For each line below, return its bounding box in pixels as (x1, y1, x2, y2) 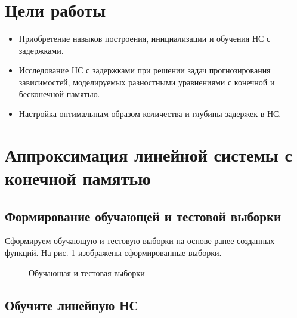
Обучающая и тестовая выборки (29, 266, 145, 279)
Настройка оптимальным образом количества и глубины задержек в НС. (18, 107, 281, 120)
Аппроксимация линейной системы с (5, 142, 292, 166)
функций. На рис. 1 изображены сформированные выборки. (5, 246, 222, 259)
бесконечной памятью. (18, 87, 100, 100)
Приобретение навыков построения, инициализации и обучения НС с (18, 32, 271, 45)
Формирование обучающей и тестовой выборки (5, 206, 281, 225)
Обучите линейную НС (5, 295, 138, 314)
